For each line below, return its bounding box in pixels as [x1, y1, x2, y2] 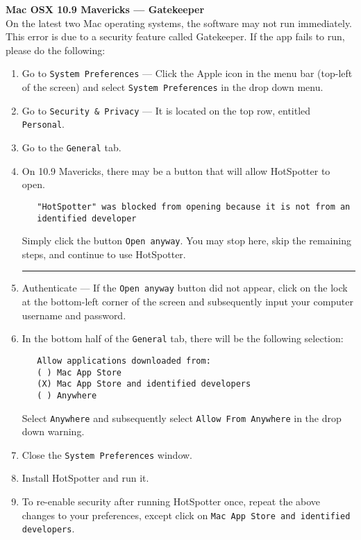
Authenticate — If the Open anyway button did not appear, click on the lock [22, 280, 348, 295]
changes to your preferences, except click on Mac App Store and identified [22, 507, 351, 522]
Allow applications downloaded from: [37, 355, 211, 366]
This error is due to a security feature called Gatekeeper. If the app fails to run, [6, 29, 345, 44]
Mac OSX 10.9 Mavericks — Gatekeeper [6, 2, 205, 16]
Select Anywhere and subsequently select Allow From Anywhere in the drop [22, 410, 342, 425]
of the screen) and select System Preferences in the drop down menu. [22, 80, 324, 94]
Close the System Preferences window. [22, 447, 193, 462]
